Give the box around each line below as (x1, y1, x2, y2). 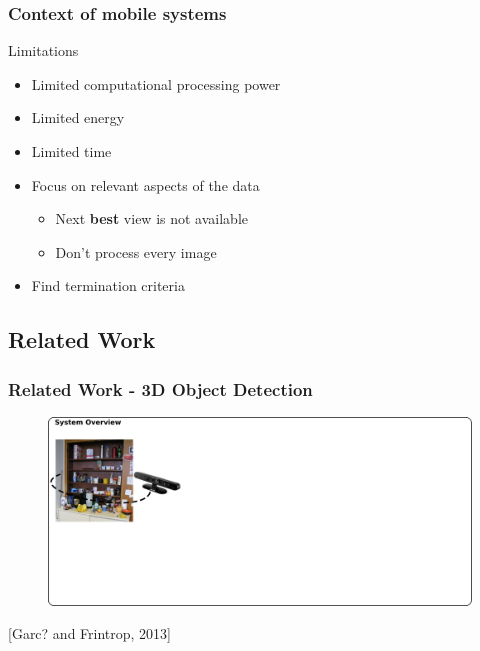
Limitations (8, 40, 79, 61)
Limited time (31, 141, 112, 161)
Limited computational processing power (31, 73, 281, 94)
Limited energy (31, 107, 125, 128)
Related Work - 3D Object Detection (8, 376, 313, 401)
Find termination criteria (31, 275, 185, 296)
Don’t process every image (55, 241, 217, 262)
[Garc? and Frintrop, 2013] (8, 623, 172, 644)
